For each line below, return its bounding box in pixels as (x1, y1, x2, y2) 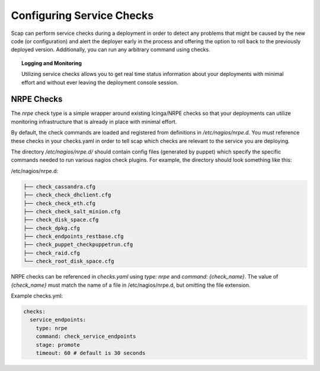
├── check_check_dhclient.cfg (23, 191, 111, 199)
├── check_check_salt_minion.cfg (23, 208, 121, 215)
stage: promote (36, 341, 80, 348)
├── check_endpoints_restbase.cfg (23, 233, 124, 240)
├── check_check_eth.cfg (23, 200, 96, 207)
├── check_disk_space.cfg (23, 216, 99, 223)
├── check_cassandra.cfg (23, 183, 96, 190)
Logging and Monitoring (21, 59, 82, 66)
